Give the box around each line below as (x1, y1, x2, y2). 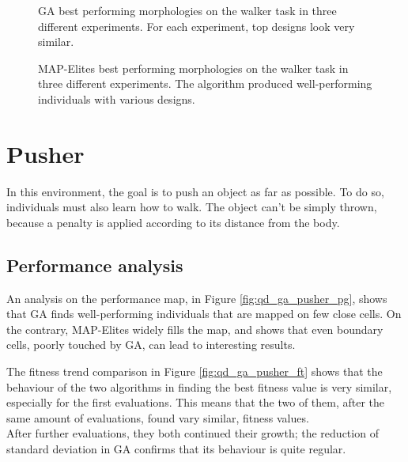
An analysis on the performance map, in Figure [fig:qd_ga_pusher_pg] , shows (6, 290, 387, 306)
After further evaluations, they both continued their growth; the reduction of (6, 425, 379, 441)
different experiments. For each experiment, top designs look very (38, 17, 355, 34)
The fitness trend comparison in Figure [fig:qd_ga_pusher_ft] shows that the (6, 363, 383, 380)
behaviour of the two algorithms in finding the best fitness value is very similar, (6, 378, 392, 395)
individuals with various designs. (38, 90, 195, 107)
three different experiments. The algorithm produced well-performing (38, 75, 372, 92)
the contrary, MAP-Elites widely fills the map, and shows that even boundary (6, 320, 383, 337)
